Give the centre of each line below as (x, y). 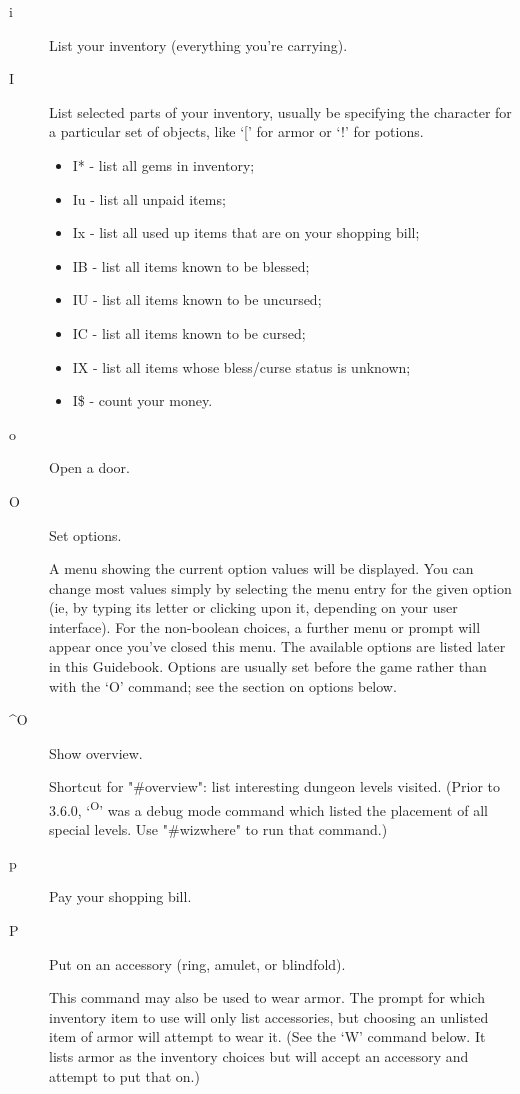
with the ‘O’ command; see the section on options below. (223, 685)
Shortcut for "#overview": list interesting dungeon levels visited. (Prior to (275, 786)
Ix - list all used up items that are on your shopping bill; (246, 232)
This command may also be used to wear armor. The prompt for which (267, 997)
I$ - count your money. (142, 400)
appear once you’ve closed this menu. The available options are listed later (277, 646)
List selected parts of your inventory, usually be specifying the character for (280, 111)
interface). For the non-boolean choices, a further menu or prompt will (265, 626)
